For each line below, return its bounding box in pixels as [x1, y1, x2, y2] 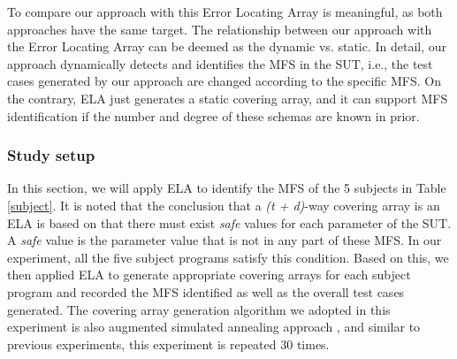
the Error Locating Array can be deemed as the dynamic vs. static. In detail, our [7, 37, 447, 56]
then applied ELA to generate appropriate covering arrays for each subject [7, 265, 411, 284]
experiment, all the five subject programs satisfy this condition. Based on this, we [7, 248, 449, 266]
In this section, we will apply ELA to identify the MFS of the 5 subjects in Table [7, 179, 446, 197]
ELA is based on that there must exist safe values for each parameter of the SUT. [7, 213, 452, 232]
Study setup [7, 144, 95, 166]
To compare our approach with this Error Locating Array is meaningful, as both [7, 3, 443, 20]
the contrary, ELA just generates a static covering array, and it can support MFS [7, 88, 448, 107]
